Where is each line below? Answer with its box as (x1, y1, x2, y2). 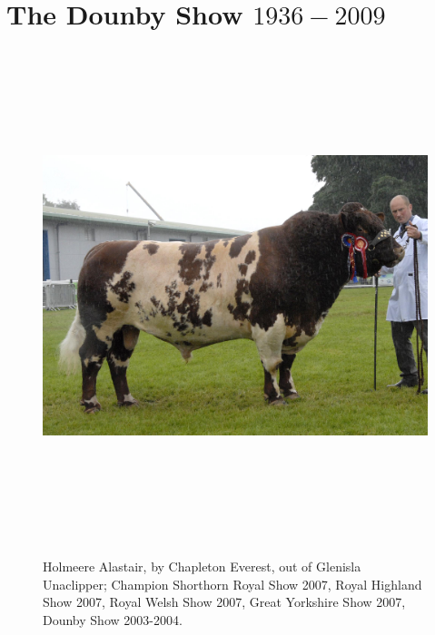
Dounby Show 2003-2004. (43, 610, 183, 629)
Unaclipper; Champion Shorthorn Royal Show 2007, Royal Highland (43, 574, 422, 593)
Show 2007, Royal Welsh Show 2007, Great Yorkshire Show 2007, (43, 592, 406, 611)
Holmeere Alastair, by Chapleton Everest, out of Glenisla (43, 557, 361, 576)
